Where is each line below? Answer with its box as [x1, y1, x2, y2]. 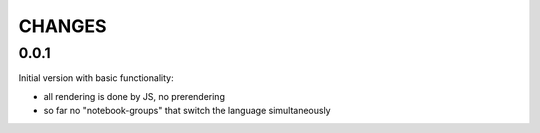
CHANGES [18, 15, 107, 37]
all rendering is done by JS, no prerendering [43, 90, 225, 102]
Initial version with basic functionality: [18, 72, 174, 84]
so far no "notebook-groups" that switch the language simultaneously [43, 105, 331, 117]
